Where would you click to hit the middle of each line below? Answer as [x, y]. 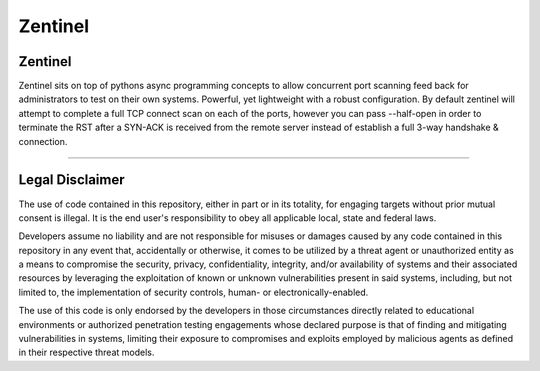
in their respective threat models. [86, 352]
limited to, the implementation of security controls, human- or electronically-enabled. [193, 292]
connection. [43, 141]
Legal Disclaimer [71, 180]
